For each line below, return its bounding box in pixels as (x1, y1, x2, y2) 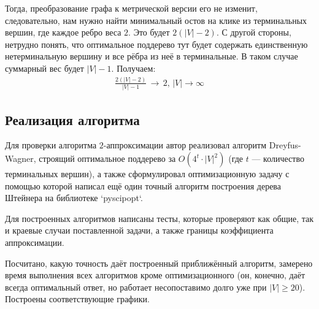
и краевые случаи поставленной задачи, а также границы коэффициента (5, 224, 274, 237)
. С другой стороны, (216, 26, 291, 39)
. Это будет (128, 26, 170, 39)
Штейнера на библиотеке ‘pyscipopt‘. (5, 191, 143, 204)
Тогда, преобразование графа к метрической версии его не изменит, (5, 2, 258, 14)
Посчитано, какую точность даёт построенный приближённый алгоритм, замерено (5, 256, 313, 269)
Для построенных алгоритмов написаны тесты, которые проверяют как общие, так (5, 212, 314, 224)
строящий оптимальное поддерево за (39, 152, 176, 165)
